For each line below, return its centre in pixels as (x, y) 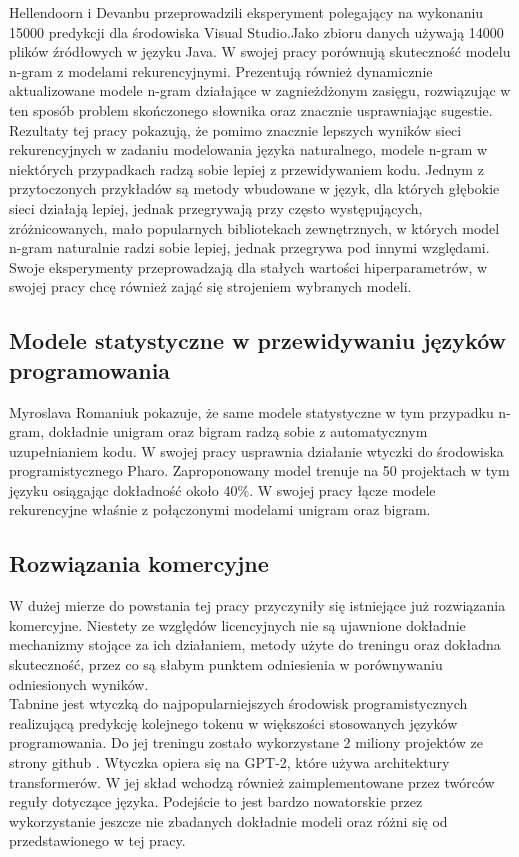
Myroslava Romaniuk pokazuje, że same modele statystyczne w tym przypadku (251, 411)
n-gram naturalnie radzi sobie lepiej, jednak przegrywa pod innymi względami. (249, 247)
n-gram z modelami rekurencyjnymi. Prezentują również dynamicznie (221, 70)
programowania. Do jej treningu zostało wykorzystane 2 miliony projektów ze (246, 742)
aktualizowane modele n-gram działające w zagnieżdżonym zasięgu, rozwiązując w (260, 90)
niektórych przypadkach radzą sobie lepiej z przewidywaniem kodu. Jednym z (246, 168)
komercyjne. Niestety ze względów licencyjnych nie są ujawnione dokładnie (237, 624)
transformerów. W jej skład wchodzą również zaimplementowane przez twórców (252, 781)
